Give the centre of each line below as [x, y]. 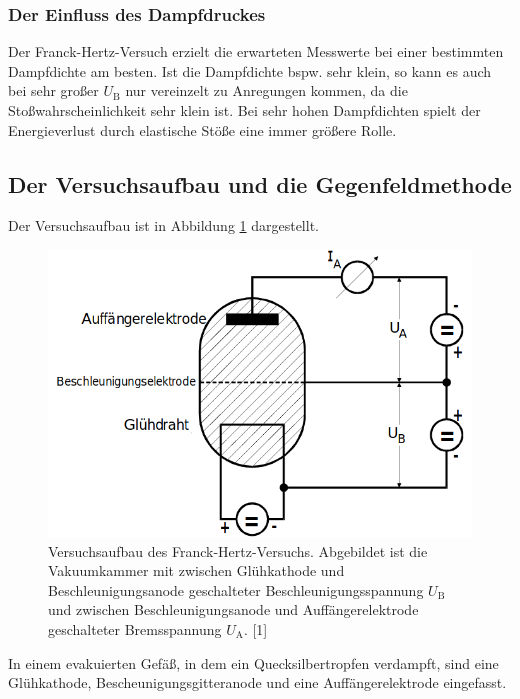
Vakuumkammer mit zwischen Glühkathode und [196, 570]
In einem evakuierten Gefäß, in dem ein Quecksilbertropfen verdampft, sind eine [253, 662]
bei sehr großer [53, 90]
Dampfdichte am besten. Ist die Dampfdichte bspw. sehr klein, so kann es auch [250, 70]
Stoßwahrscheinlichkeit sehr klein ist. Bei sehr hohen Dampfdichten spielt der [244, 110]
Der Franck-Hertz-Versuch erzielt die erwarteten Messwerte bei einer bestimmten [256, 51]
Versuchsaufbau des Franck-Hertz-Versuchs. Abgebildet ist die [238, 550]
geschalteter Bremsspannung [135, 629]
